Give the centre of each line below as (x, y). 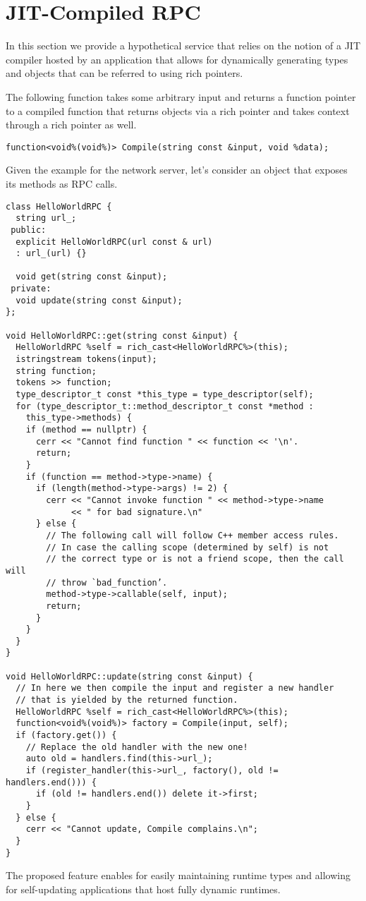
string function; (56, 371)
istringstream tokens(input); (86, 359)
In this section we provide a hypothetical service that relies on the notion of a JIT (183, 46)
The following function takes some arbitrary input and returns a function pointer (181, 96)
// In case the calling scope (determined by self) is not (188, 547)
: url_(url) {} (51, 254)
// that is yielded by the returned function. (127, 700)
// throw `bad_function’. (107, 582)
